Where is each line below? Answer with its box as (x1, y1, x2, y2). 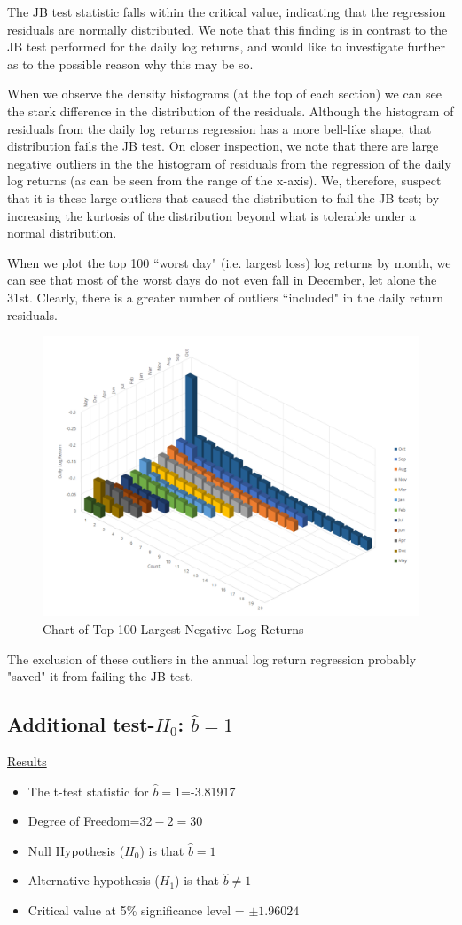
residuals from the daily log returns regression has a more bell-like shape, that (7, 119, 432, 137)
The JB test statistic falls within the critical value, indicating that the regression (7, 3, 446, 20)
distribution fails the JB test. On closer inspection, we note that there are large (7, 137, 439, 155)
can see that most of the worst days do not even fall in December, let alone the (7, 270, 437, 289)
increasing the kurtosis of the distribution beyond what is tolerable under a (7, 206, 416, 224)
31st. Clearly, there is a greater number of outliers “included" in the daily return (7, 287, 443, 306)
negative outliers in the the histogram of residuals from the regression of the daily (7, 153, 451, 172)
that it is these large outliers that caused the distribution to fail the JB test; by (7, 188, 440, 207)
